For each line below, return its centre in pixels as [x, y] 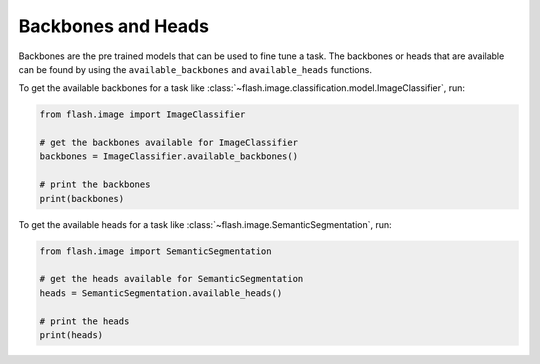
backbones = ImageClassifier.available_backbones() [169, 156]
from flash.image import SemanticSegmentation [155, 251]
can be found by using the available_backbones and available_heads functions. [195, 69]
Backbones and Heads [114, 26]
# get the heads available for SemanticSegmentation [171, 279]
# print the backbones [95, 184]
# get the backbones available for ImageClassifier [169, 143]
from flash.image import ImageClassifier [142, 114]
